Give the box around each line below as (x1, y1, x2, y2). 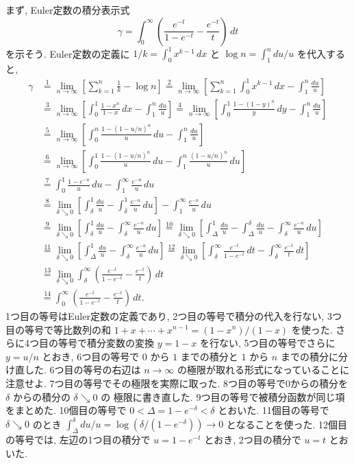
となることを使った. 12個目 (226, 417, 347, 431)
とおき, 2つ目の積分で (204, 432, 301, 447)
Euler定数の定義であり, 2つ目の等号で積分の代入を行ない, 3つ (67, 308, 342, 323)
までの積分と (180, 349, 238, 363)
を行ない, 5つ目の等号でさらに (200, 336, 336, 350)
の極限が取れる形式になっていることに (177, 362, 350, 377)
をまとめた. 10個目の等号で (5, 403, 127, 417)
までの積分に (280, 349, 338, 363)
